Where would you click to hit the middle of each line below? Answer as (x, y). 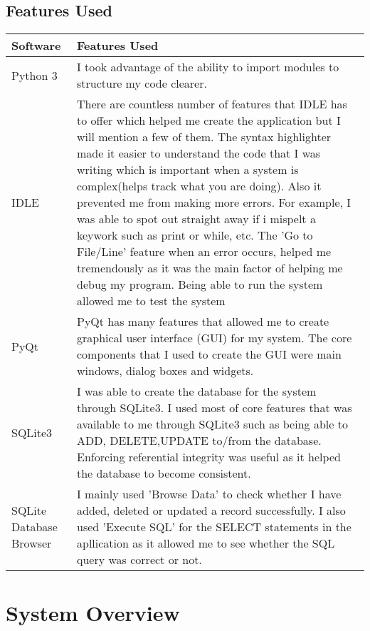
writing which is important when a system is (188, 170)
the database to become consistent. (164, 473)
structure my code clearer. (142, 83)
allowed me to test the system (151, 301)
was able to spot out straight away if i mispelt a (196, 219)
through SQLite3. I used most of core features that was (215, 408)
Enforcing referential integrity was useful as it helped (209, 457)
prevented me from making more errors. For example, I (214, 202)
